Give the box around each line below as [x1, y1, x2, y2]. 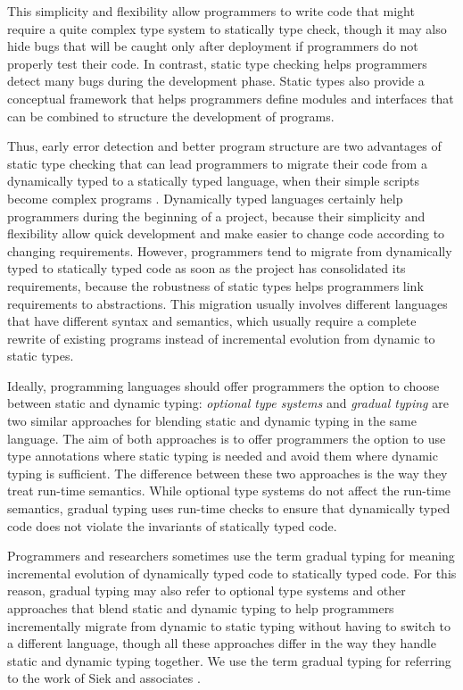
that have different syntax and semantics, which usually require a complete [7, 312, 417, 330]
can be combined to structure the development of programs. [7, 106, 335, 125]
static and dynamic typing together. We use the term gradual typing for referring [7, 651, 451, 669]
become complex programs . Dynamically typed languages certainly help [7, 188, 403, 207]
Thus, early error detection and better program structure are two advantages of [7, 137, 442, 155]
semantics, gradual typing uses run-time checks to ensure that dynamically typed [7, 499, 451, 518]
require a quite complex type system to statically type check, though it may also [7, 19, 447, 37]
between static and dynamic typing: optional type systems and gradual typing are [7, 394, 449, 412]
